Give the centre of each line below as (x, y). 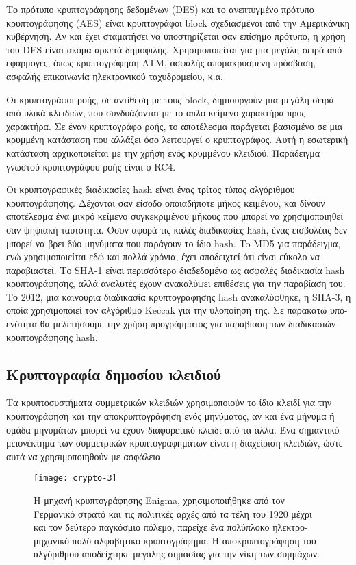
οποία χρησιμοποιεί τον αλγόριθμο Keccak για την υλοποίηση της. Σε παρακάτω (167, 310)
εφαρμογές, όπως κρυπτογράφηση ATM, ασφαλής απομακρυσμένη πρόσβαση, (161, 63)
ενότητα (22, 324)
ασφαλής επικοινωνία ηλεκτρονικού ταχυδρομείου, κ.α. (115, 76)
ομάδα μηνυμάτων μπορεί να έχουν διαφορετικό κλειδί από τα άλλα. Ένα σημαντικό (173, 429)
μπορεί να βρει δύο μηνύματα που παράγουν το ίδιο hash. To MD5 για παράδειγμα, (174, 243)
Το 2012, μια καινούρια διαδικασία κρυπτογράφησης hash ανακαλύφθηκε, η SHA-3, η (179, 296)
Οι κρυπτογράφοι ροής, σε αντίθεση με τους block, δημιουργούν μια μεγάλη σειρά (170, 99)
